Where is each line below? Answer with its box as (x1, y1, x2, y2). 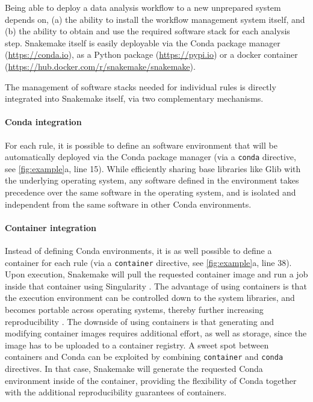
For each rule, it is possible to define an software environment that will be (5, 138, 277, 151)
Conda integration (5, 116, 82, 128)
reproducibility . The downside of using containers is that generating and (5, 315, 274, 327)
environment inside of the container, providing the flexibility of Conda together (5, 374, 297, 386)
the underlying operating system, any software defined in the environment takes (5, 174, 299, 187)
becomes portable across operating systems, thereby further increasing (5, 303, 264, 315)
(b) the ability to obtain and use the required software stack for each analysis (5, 25, 290, 37)
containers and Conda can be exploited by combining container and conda (5, 350, 284, 363)
